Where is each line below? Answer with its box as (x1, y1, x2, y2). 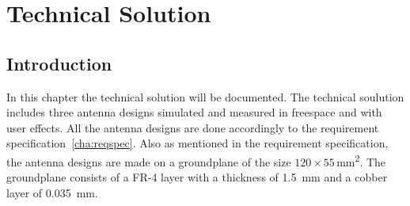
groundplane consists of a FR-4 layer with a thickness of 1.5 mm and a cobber (6, 169, 388, 185)
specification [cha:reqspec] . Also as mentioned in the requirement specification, (6, 135, 389, 151)
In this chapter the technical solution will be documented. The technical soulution (6, 88, 404, 105)
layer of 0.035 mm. (6, 184, 98, 200)
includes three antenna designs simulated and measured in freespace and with (6, 104, 382, 120)
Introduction (6, 51, 112, 75)
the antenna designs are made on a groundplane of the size (6, 153, 291, 170)
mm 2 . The (336, 151, 386, 170)
